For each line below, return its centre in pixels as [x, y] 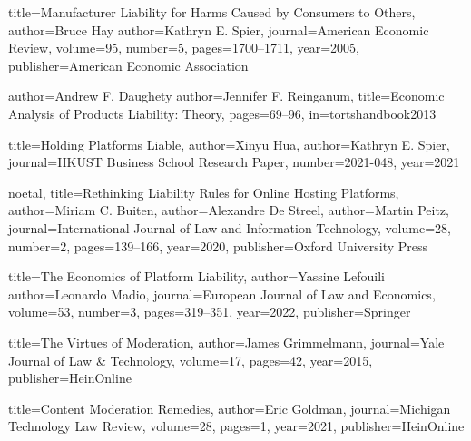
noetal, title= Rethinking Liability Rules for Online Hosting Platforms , [204, 192]
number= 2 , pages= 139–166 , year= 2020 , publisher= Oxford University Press [218, 245]
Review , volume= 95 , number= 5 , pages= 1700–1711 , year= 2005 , [184, 48]
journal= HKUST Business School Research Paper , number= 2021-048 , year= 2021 [234, 162]
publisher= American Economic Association [128, 65]
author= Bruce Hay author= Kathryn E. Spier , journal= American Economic [219, 29]
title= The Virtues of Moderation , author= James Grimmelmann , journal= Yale [226, 342]
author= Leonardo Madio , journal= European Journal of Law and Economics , [222, 294]
